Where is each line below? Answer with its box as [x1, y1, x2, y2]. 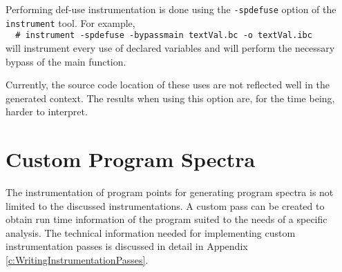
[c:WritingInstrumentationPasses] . [6, 253, 149, 267]
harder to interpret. [6, 104, 88, 119]
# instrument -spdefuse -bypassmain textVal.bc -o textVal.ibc [15, 30, 312, 41]
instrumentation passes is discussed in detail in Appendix [6, 239, 248, 253]
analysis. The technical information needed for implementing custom [6, 225, 296, 240]
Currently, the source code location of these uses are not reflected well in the [6, 77, 330, 92]
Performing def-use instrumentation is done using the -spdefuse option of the [6, 2, 336, 16]
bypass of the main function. [6, 54, 126, 68]
